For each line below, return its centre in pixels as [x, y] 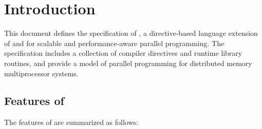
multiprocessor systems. [41, 73]
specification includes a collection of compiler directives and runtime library [123, 53]
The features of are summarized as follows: [71, 122]
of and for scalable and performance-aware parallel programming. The [114, 43]
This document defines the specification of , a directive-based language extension [131, 33]
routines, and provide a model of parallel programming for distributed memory [128, 63]
